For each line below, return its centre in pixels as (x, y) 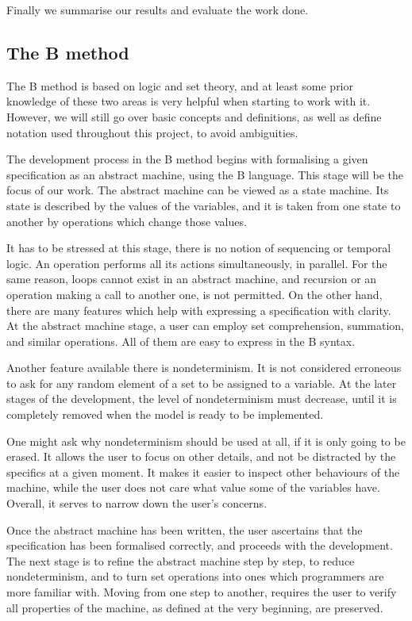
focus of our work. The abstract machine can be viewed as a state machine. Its (198, 190)
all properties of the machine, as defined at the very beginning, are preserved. (195, 607)
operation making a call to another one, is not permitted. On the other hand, (194, 294)
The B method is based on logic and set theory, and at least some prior (180, 85)
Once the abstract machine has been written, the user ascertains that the (185, 529)
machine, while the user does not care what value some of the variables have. (193, 487)
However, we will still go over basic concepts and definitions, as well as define (194, 116)
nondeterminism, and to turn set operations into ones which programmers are (195, 576)
